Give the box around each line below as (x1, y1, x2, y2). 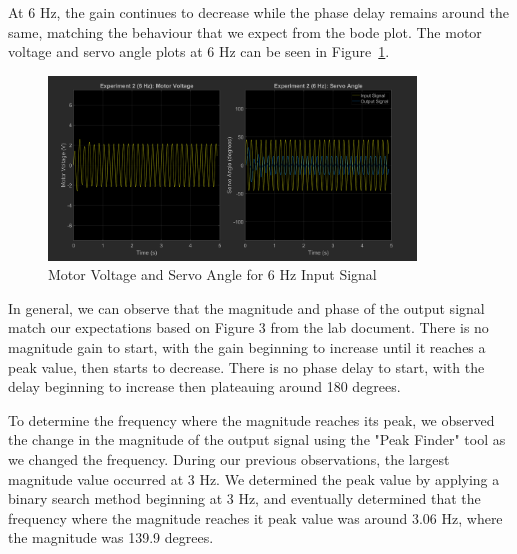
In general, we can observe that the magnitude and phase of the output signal (8, 297, 485, 318)
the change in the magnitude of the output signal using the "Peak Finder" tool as (8, 429, 506, 450)
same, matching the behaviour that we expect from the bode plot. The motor (8, 21, 482, 42)
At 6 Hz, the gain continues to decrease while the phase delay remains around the (8, 2, 509, 22)
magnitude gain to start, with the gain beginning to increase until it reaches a (8, 336, 486, 357)
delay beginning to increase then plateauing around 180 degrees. (8, 376, 401, 397)
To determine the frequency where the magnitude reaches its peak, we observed (8, 409, 495, 430)
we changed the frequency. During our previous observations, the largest (8, 448, 450, 469)
